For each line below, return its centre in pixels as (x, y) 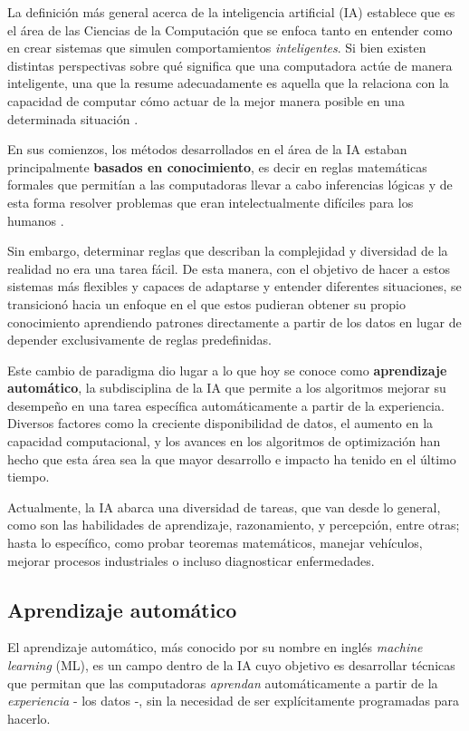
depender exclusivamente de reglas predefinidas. (140, 340)
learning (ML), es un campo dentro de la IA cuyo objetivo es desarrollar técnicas (231, 665)
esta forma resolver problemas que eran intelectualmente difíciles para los (211, 202)
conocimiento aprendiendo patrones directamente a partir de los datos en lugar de (234, 322)
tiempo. (29, 477)
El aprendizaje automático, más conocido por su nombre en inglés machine (215, 647)
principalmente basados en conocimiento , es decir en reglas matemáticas (217, 166)
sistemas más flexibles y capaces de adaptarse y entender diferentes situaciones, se (234, 286)
